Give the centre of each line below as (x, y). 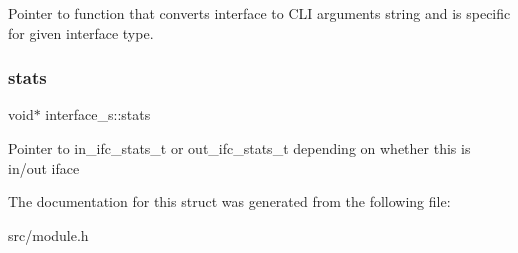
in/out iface (44, 167)
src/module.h (48, 234)
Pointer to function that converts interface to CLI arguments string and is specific (259, 13)
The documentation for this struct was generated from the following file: (229, 201)
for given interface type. (81, 32)
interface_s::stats (98, 114)
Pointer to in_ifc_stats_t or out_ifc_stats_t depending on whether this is (239, 148)
